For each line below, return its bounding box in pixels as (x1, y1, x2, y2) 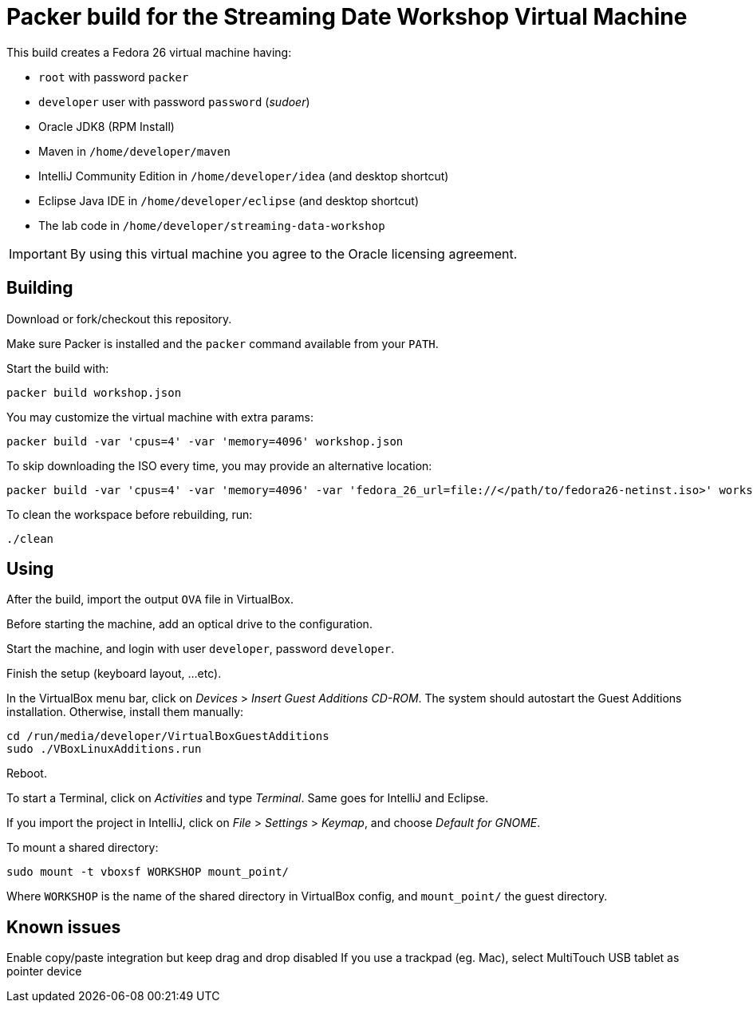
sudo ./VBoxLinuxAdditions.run (6, 742, 202, 756)
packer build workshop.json (6, 386, 182, 399)
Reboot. (6, 766, 47, 781)
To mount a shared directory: (6, 841, 159, 855)
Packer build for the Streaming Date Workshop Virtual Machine (6, 3, 688, 30)
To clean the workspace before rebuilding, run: (6, 507, 253, 521)
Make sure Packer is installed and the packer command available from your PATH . (6, 336, 439, 350)
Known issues (6, 916, 121, 937)
